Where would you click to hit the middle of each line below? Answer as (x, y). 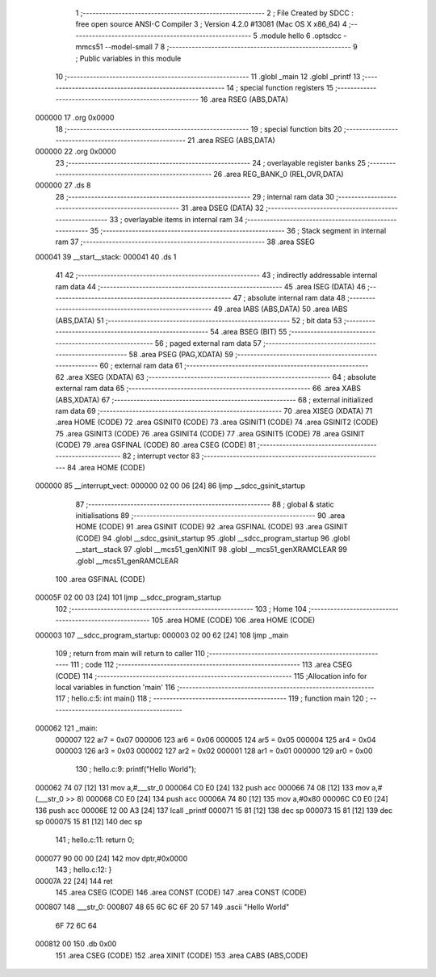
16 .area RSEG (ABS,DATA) (245, 99)
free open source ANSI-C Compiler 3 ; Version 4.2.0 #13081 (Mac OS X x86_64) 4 (211, 24)
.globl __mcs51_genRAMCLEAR (127, 561)
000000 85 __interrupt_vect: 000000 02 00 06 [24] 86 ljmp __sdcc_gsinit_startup (170, 486)
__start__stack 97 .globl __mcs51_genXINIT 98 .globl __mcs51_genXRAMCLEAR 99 (211, 550)
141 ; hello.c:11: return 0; (95, 840)
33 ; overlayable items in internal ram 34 (176, 219)
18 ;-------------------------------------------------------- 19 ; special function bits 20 (199, 128)
